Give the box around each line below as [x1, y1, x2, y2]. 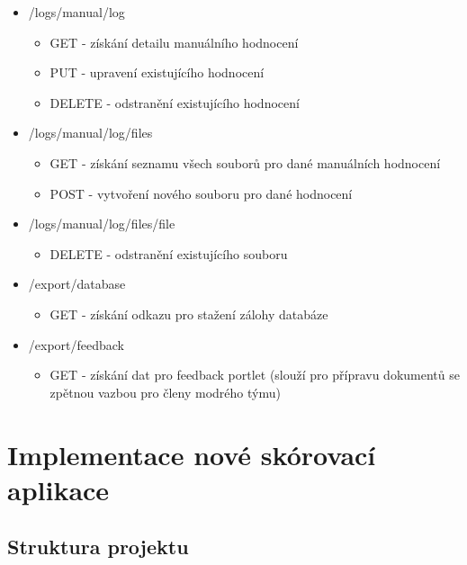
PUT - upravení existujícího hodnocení [49, 63, 265, 82]
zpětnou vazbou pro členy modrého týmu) [49, 382, 281, 401]
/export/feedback [28, 335, 125, 354]
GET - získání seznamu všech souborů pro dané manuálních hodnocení [49, 153, 441, 172]
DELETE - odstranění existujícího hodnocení [49, 93, 300, 112]
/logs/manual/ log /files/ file [28, 214, 175, 233]
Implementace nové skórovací [7, 435, 376, 472]
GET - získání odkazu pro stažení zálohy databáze [49, 304, 328, 323]
